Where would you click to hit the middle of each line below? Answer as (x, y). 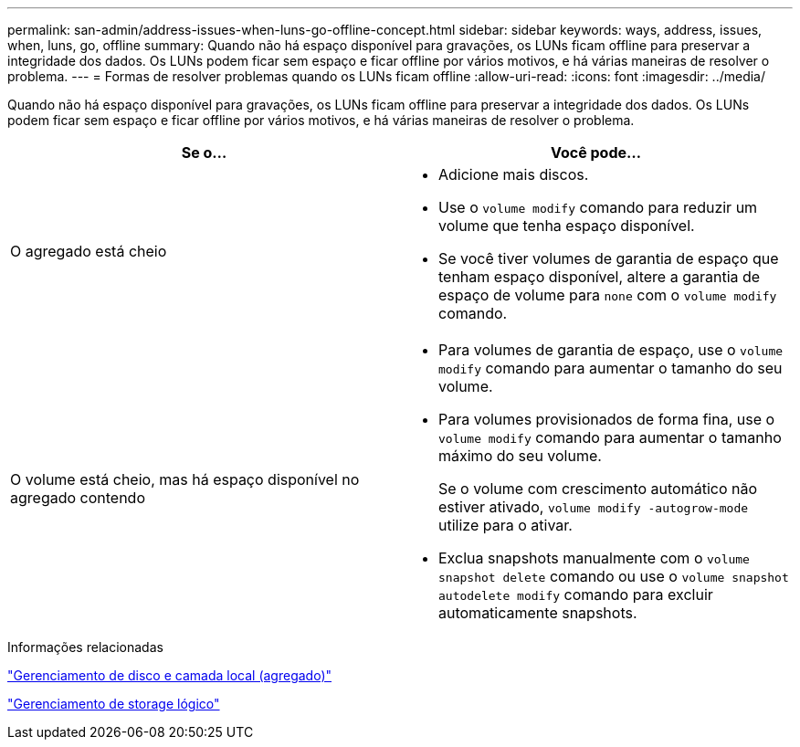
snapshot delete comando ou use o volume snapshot (614, 576)
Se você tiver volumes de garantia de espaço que (609, 258)
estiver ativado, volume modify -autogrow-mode (594, 507)
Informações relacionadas (85, 647)
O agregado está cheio (89, 251)
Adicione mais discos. (514, 174)
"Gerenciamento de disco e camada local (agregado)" (170, 675)
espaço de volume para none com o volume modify (608, 295)
